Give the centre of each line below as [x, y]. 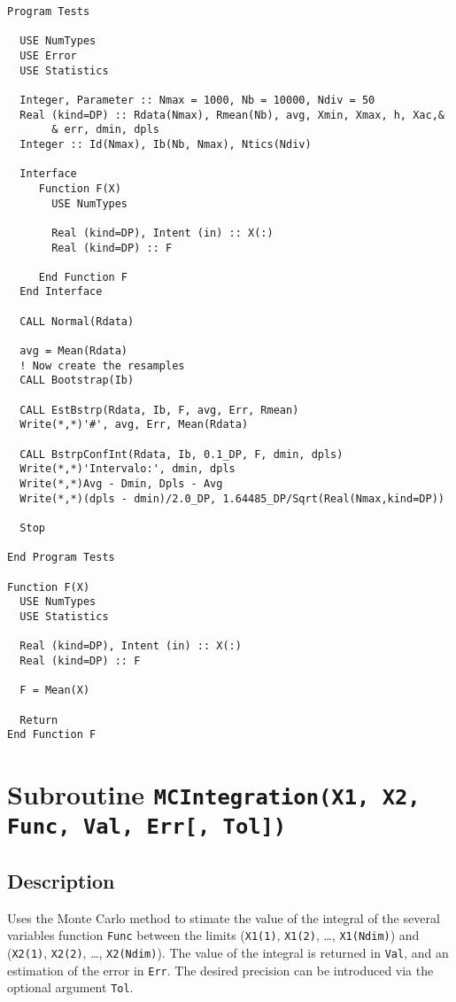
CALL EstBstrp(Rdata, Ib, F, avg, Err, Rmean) [159, 410]
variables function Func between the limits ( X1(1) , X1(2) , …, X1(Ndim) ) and [213, 935]
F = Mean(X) [55, 691]
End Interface [61, 292]
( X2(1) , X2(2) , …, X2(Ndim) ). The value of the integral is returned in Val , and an [228, 953]
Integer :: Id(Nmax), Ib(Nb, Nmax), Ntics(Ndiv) [166, 144]
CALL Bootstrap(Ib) [77, 381]
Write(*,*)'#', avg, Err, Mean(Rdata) [134, 425]
